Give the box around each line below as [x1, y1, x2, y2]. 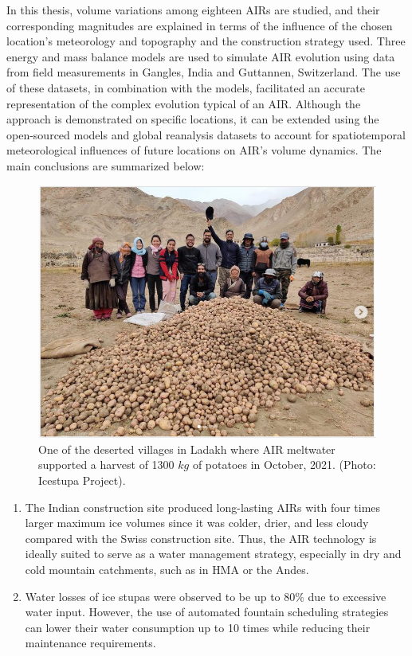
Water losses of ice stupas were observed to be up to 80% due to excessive [25, 588, 386, 604]
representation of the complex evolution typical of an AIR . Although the [6, 95, 361, 111]
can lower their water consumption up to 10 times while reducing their [25, 619, 371, 635]
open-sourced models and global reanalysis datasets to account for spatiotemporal [6, 126, 406, 143]
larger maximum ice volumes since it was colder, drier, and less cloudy [25, 514, 369, 531]
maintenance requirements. [25, 635, 156, 651]
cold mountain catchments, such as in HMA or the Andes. [25, 561, 309, 577]
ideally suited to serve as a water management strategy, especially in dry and [25, 545, 402, 562]
